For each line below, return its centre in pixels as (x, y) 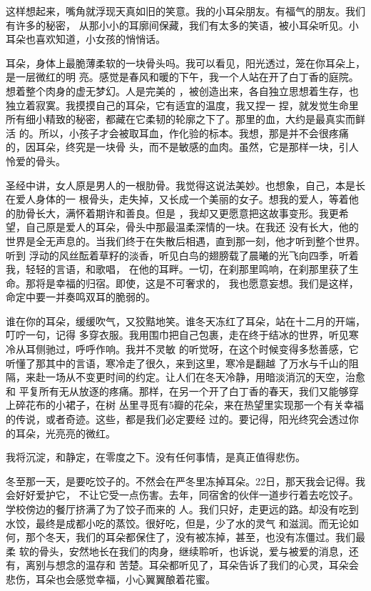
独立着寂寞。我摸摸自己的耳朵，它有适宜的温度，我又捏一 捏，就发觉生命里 (182, 105)
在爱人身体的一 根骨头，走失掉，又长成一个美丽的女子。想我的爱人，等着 (177, 199)
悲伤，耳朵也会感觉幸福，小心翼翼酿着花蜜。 (111, 578)
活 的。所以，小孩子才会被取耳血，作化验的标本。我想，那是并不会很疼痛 (177, 133)
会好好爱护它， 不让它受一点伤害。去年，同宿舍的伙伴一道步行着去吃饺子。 (182, 495)
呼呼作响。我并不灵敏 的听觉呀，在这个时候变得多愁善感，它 (217, 349)
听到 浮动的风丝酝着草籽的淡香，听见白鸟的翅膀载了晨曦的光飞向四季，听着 (182, 255)
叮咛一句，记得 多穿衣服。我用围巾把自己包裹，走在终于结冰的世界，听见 (177, 335)
